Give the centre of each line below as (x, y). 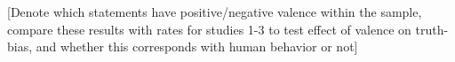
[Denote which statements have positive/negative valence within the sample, (215, 12)
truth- (432, 29)
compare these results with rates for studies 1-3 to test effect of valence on (209, 29)
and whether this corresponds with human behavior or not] (197, 46)
